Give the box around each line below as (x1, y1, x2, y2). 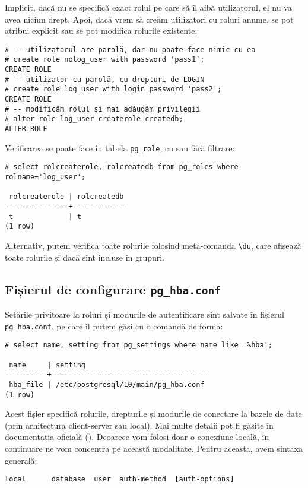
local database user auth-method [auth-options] (5, 475, 234, 484)
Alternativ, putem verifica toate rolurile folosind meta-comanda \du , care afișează (5, 239, 301, 251)
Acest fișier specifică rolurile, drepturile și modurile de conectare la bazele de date (5, 407, 302, 420)
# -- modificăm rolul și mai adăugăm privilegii (5, 104, 201, 113)
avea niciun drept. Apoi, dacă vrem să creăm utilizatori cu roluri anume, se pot (5, 12, 294, 25)
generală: (5, 454, 37, 466)
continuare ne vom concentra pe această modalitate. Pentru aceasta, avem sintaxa (5, 442, 303, 454)
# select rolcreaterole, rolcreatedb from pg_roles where (5, 163, 239, 172)
